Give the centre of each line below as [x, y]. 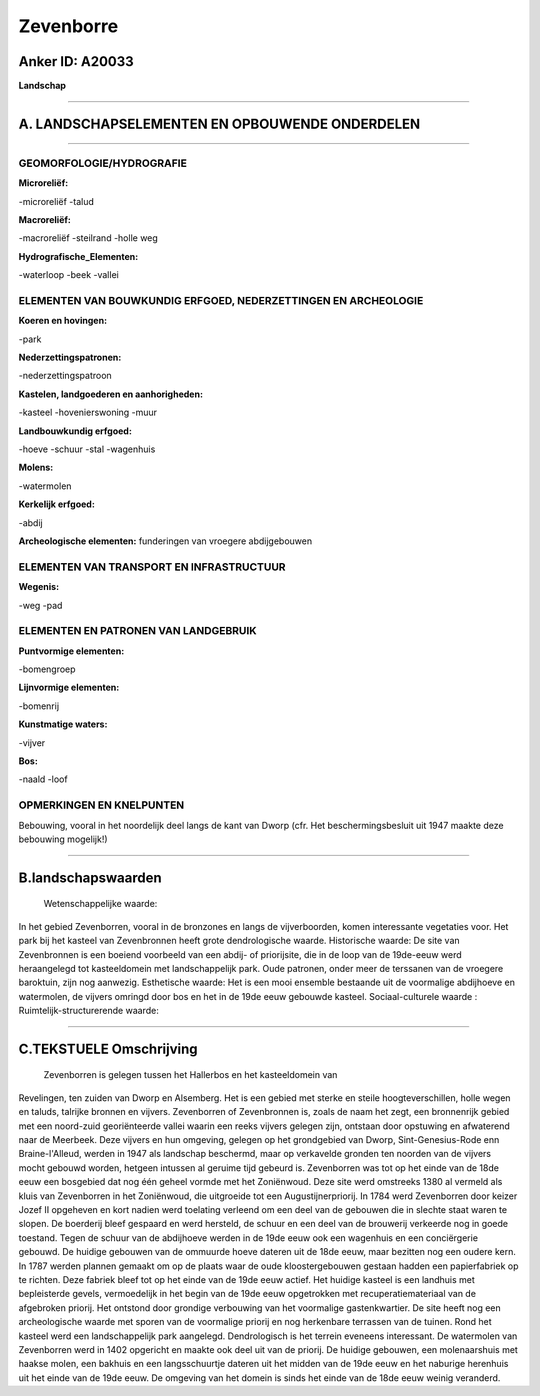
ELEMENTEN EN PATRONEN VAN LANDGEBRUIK [137, 631]
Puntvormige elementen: [71, 651]
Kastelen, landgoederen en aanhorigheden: [111, 394]
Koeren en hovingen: [63, 321]
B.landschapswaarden [90, 877]
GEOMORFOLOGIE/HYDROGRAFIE [102, 163]
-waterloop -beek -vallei [68, 275]
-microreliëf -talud [56, 201]
